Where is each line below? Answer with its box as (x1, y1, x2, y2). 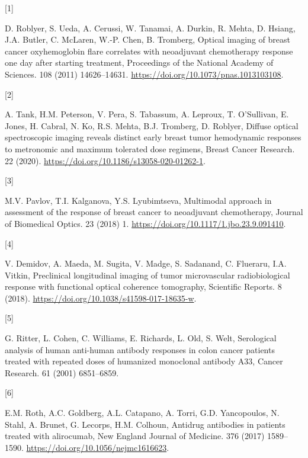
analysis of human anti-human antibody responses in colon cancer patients (5, 343, 275, 355)
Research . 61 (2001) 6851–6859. (5, 366, 119, 379)
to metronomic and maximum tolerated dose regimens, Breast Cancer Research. (5, 142, 295, 155)
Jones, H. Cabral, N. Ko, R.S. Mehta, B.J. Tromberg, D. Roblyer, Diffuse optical (5, 119, 299, 132)
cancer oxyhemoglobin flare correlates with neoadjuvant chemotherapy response (5, 44, 293, 57)
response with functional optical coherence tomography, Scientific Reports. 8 (5, 280, 282, 293)
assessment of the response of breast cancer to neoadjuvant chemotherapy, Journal (5, 206, 303, 218)
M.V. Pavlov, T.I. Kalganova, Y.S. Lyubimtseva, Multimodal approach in (5, 194, 272, 206)
